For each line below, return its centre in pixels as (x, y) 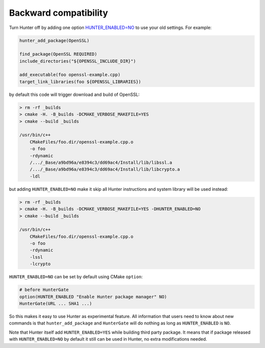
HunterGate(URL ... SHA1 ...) (56, 303)
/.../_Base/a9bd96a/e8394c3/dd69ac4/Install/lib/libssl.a (101, 162)
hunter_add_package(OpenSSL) (54, 40)
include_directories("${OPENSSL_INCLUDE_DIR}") (78, 61)
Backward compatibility (58, 13)
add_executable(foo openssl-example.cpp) (70, 75)
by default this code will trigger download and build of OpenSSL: (74, 94)
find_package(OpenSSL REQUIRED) (58, 54)
